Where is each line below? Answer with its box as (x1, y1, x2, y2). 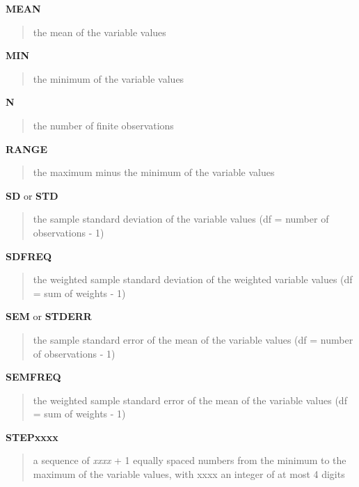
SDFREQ (6, 248, 52, 263)
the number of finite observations (33, 118, 174, 132)
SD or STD (6, 188, 58, 202)
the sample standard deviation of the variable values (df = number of (33, 211, 329, 226)
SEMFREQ (6, 369, 61, 384)
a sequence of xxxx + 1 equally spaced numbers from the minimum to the (33, 453, 346, 468)
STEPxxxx (6, 429, 58, 444)
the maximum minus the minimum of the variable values (33, 165, 275, 179)
